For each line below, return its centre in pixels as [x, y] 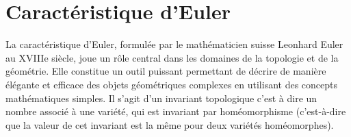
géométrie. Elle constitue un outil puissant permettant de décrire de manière [166, 71]
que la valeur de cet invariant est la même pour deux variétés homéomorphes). [170, 124]
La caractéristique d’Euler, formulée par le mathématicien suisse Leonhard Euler [174, 44]
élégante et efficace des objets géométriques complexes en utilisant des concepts [172, 84]
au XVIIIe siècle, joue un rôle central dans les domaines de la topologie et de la [172, 57]
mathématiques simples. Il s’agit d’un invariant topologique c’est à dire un [161, 98]
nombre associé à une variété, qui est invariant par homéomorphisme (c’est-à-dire [176, 111]
